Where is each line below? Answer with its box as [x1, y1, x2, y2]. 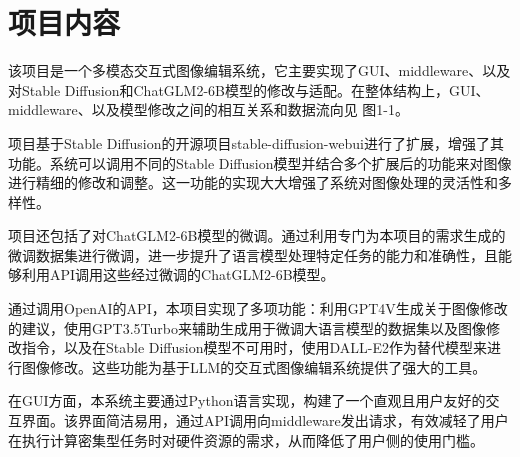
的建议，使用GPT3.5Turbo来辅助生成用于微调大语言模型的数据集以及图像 [8, 317, 486, 338]
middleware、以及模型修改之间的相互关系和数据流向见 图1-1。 [8, 99, 409, 120]
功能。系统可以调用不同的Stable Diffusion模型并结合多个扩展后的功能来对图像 [8, 152, 512, 173]
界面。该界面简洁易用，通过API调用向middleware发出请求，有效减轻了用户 [21, 410, 509, 431]
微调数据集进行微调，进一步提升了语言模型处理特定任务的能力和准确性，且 [8, 244, 498, 265]
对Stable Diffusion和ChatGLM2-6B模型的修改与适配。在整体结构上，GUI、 [8, 79, 490, 100]
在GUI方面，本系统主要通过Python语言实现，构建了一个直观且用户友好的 [8, 390, 486, 411]
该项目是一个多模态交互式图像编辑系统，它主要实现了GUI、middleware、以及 [8, 60, 511, 81]
